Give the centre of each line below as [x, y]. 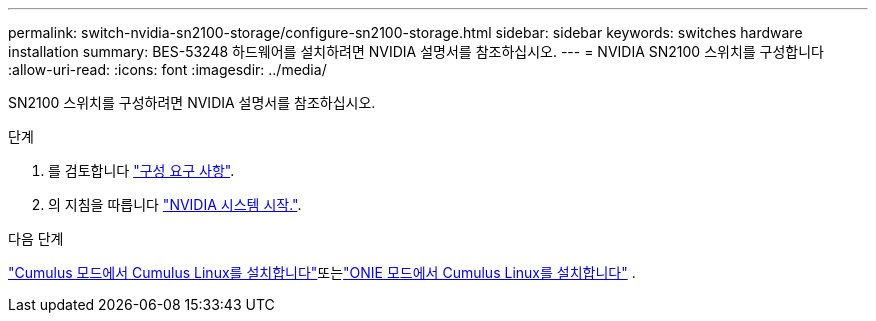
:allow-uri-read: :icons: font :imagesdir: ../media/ [167, 69]
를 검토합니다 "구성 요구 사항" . [141, 170]
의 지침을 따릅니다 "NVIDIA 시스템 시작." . [175, 204]
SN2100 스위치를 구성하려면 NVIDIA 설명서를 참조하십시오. [192, 102]
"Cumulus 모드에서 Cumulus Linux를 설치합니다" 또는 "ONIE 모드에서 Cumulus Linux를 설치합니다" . [322, 272]
